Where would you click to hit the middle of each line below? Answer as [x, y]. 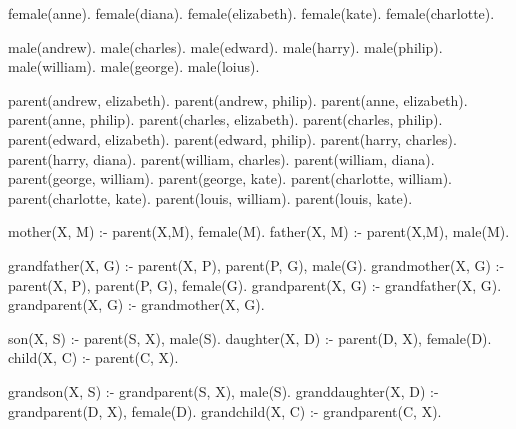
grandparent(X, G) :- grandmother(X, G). [136, 304]
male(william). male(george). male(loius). [134, 66]
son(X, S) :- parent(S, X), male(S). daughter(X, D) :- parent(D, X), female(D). [250, 337]
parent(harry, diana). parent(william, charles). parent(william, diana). [221, 158]
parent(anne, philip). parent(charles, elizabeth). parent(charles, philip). [225, 119]
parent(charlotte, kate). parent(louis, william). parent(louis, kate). [210, 197]
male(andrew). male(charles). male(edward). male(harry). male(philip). [225, 46]
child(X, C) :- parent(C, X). [93, 357]
